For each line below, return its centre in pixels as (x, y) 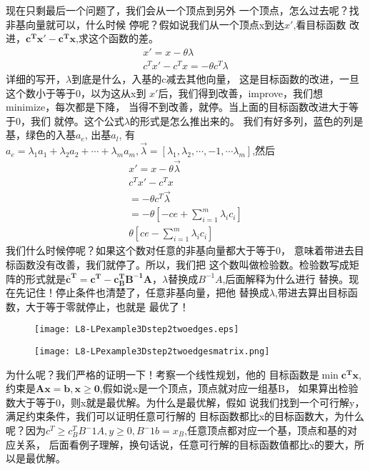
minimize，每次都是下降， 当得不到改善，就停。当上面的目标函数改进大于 (177, 107)
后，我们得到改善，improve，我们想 (241, 92)
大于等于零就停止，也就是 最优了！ (107, 306)
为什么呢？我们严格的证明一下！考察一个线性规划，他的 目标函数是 (162, 374)
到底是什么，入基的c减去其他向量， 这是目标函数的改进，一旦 (216, 78)
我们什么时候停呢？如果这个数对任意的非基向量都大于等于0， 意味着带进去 (180, 250)
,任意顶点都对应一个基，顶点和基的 (266, 430)
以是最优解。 (36, 458)
